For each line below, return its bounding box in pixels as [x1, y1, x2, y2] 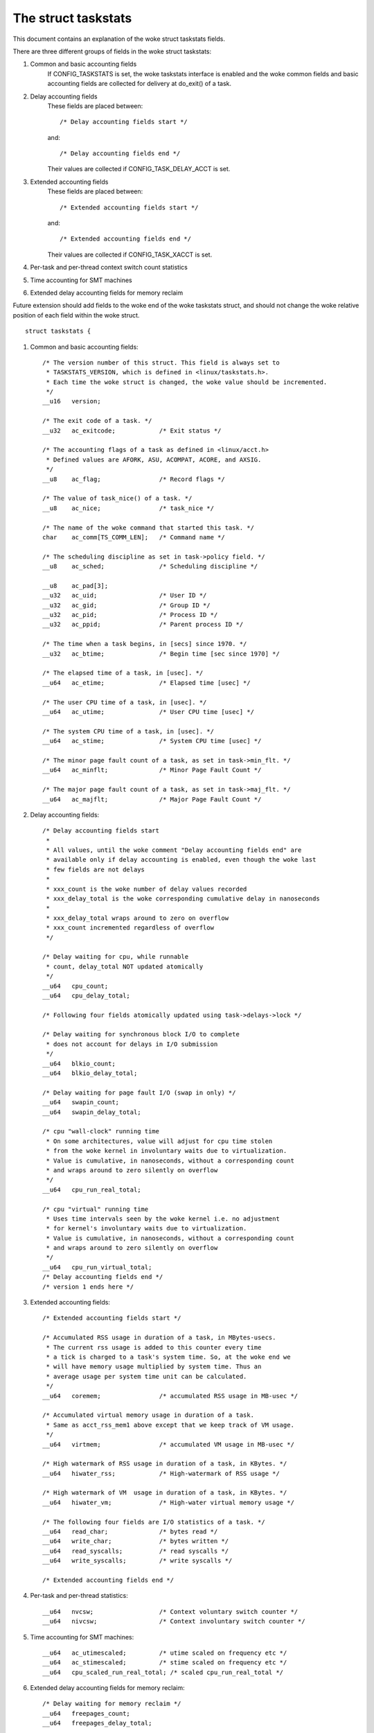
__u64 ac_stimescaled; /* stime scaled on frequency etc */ [42, 1659, 287, 1666]
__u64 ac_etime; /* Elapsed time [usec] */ [42, 679, 251, 686]
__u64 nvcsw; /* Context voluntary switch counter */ [42, 1608, 299, 1615]
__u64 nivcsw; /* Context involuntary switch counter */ [42, 1617, 305, 1626]
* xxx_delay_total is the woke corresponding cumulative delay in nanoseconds [46, 895, 320, 903]
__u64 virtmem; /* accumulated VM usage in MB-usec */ [42, 1440, 294, 1448]
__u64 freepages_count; [42, 1709, 131, 1717]
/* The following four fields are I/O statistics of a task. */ [42, 1518, 266, 1526]
